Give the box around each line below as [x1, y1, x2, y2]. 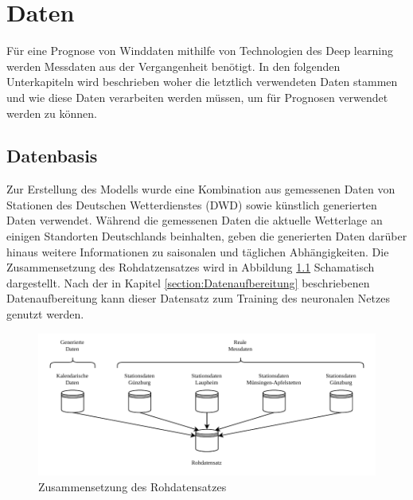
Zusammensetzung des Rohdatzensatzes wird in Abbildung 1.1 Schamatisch [6, 259, 375, 275]
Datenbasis [6, 143, 98, 168]
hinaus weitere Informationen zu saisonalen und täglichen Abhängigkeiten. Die [6, 243, 389, 260]
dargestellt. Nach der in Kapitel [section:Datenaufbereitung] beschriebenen [6, 274, 370, 291]
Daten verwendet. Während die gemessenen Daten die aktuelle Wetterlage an [6, 212, 383, 229]
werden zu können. [6, 104, 97, 121]
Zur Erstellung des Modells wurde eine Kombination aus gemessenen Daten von [6, 181, 395, 197]
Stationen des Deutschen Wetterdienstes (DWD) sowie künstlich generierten [6, 196, 377, 213]
